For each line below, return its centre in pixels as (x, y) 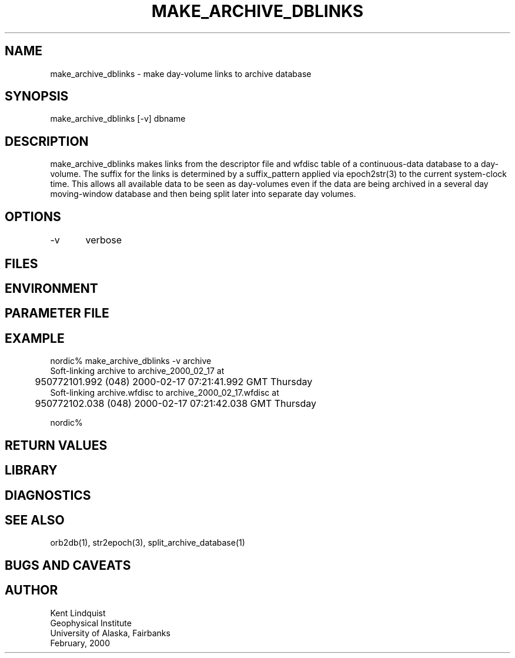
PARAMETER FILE (57, 313)
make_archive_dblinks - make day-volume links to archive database (181, 74)
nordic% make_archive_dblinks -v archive (131, 361)
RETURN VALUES (56, 445)
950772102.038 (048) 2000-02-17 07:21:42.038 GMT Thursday (176, 404)
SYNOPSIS (37, 96)
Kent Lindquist (78, 613)
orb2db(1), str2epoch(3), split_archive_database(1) (148, 543)
